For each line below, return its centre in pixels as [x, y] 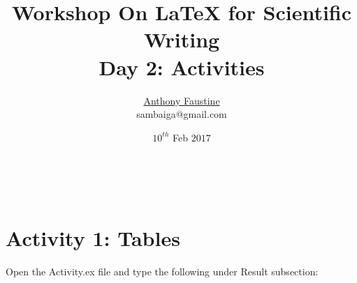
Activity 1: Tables [93, 238]
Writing [182, 39]
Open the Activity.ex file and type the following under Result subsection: [162, 271]
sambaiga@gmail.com [182, 114]
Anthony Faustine [182, 100]
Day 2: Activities [182, 67]
